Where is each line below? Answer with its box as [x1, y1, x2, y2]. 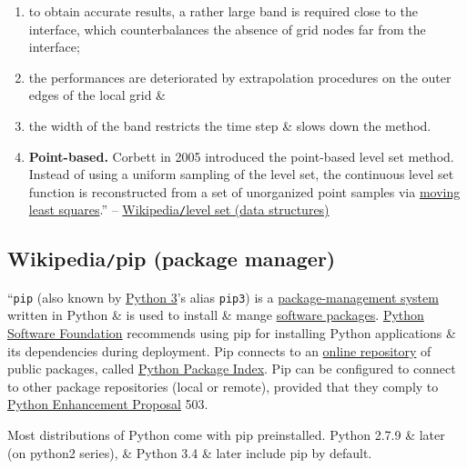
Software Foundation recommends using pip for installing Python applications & [7, 324, 456, 343]
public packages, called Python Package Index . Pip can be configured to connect [7, 359, 456, 378]
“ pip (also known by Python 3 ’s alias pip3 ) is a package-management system [7, 287, 439, 306]
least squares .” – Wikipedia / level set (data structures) [28, 200, 330, 219]
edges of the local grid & [28, 85, 167, 105]
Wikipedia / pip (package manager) [7, 244, 336, 273]
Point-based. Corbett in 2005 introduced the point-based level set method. [28, 146, 454, 165]
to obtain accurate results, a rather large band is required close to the [28, 2, 418, 20]
